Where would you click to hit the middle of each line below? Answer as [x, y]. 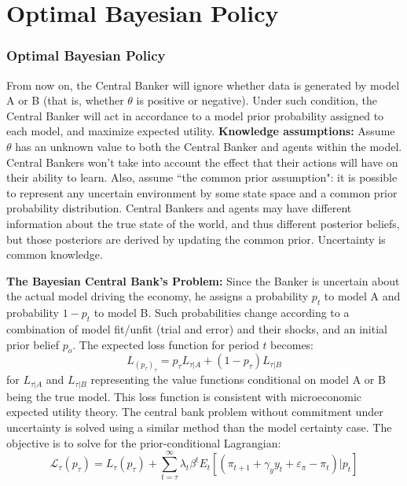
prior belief [33, 344]
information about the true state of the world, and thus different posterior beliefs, [203, 223]
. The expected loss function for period [166, 344]
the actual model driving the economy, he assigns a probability [158, 296]
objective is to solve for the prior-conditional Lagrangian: [144, 442]
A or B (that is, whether [65, 100]
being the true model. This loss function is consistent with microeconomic [184, 396]
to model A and [362, 296]
